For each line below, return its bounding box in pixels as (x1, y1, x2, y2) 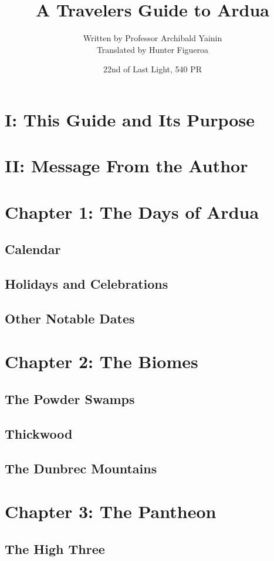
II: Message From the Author (5, 153, 248, 178)
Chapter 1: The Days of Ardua (5, 199, 259, 223)
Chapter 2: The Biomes (5, 349, 198, 373)
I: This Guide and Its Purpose (5, 107, 255, 131)
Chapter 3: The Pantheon (5, 499, 217, 523)
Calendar (5, 240, 61, 258)
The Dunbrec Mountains (5, 459, 157, 477)
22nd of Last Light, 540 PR (103, 63, 202, 75)
